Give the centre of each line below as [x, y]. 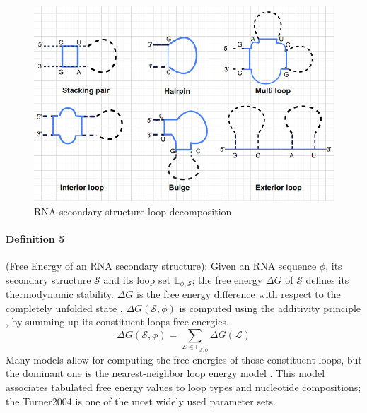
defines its [327, 279]
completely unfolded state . [64, 307]
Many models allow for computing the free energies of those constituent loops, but [184, 359]
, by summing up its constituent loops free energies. [117, 322]
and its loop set [137, 279]
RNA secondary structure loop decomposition [133, 211]
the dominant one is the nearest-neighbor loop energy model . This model [165, 373]
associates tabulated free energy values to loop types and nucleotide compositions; [183, 387]
